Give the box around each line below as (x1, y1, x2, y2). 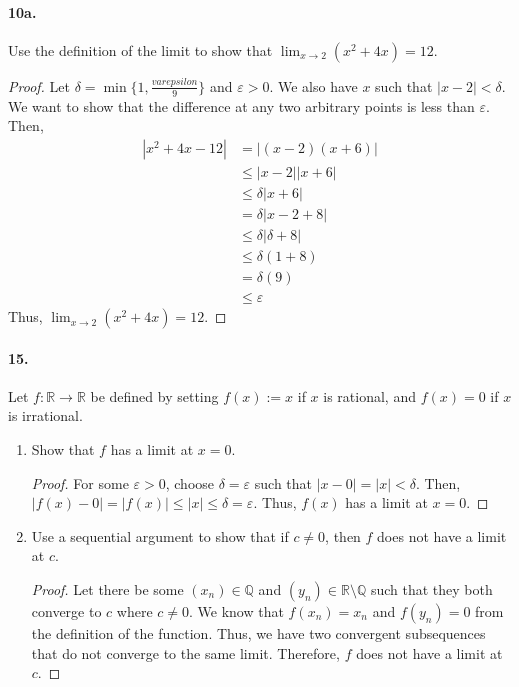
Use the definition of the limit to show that (8, 39, 273, 60)
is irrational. (8, 405, 83, 426)
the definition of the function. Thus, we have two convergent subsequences (31, 623, 486, 644)
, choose (165, 472, 215, 493)
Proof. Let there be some (31, 579, 184, 600)
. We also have (269, 75, 358, 96)
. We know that (189, 601, 284, 622)
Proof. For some (31, 472, 129, 493)
